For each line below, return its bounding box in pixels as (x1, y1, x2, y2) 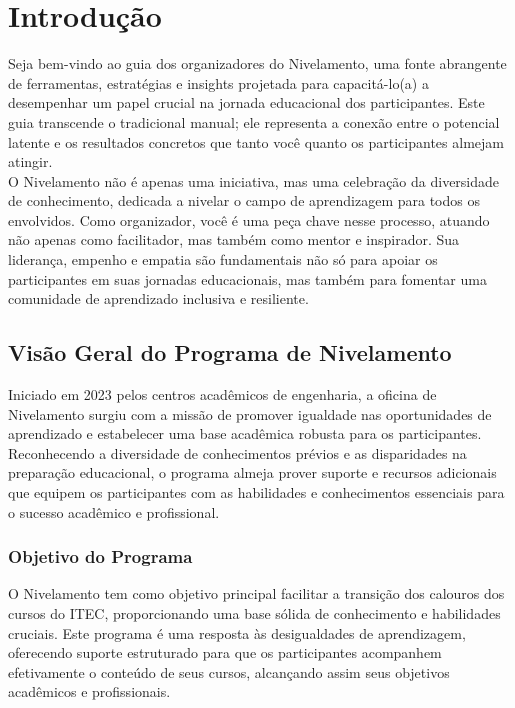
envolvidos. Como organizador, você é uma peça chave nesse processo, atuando (8, 209, 490, 230)
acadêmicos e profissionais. (8, 681, 171, 702)
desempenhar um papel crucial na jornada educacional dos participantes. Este (8, 92, 485, 113)
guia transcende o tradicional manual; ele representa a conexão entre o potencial (8, 111, 500, 132)
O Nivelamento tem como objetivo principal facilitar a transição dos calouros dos (8, 583, 505, 604)
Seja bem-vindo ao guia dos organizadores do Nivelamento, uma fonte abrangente (8, 53, 507, 74)
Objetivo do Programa (8, 544, 193, 569)
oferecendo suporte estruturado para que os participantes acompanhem (8, 642, 442, 663)
